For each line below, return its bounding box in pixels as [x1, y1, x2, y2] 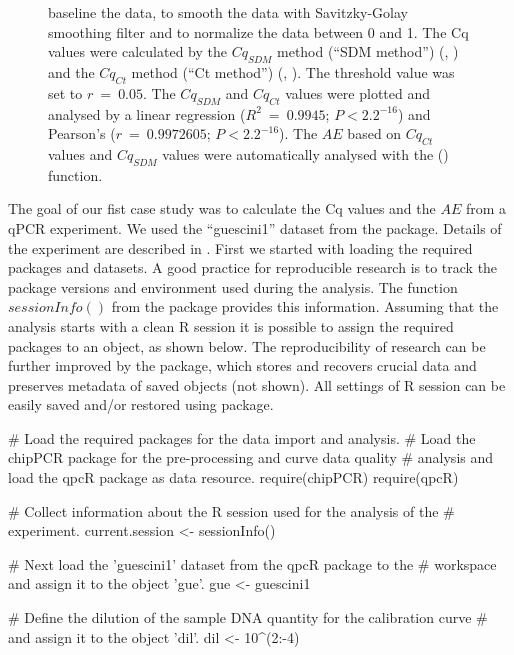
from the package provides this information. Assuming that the [111, 296, 499, 317]
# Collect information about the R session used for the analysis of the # [8, 500, 455, 521]
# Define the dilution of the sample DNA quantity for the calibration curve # [8, 607, 488, 628]
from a [465, 198, 507, 219]
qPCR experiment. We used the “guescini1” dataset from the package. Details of [8, 217, 502, 238]
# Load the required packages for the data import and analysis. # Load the [8, 427, 476, 448]
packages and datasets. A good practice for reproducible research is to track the [8, 257, 498, 278]
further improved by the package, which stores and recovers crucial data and [8, 355, 477, 376]
